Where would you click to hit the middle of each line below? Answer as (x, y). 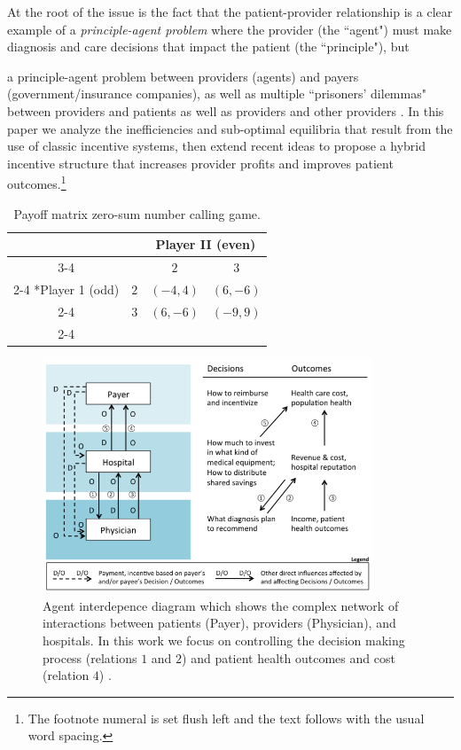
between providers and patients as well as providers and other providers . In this (226, 110)
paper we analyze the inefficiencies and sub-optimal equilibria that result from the (230, 128)
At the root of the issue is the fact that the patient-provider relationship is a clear (230, 12)
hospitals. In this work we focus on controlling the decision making (224, 640)
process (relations (90, 657)
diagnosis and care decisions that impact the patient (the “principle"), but (208, 47)
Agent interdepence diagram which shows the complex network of (221, 605)
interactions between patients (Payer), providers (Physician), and (219, 623)
